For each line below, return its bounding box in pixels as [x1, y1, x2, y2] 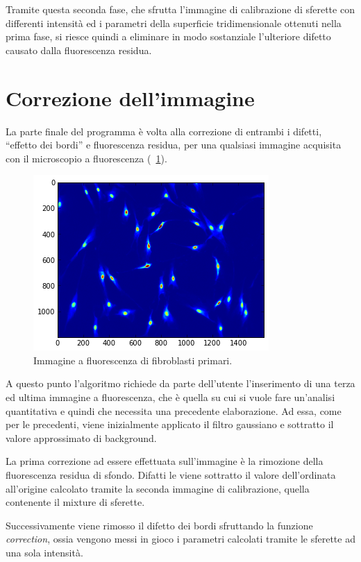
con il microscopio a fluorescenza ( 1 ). [6, 151, 167, 165]
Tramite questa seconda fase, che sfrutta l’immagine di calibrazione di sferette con [6, 2, 355, 16]
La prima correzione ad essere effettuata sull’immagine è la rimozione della [6, 454, 324, 468]
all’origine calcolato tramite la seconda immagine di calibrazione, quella [6, 481, 310, 495]
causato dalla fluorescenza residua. [6, 42, 152, 57]
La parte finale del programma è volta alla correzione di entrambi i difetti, [6, 124, 322, 138]
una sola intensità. [6, 545, 83, 559]
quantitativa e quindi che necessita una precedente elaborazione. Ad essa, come [6, 403, 342, 418]
